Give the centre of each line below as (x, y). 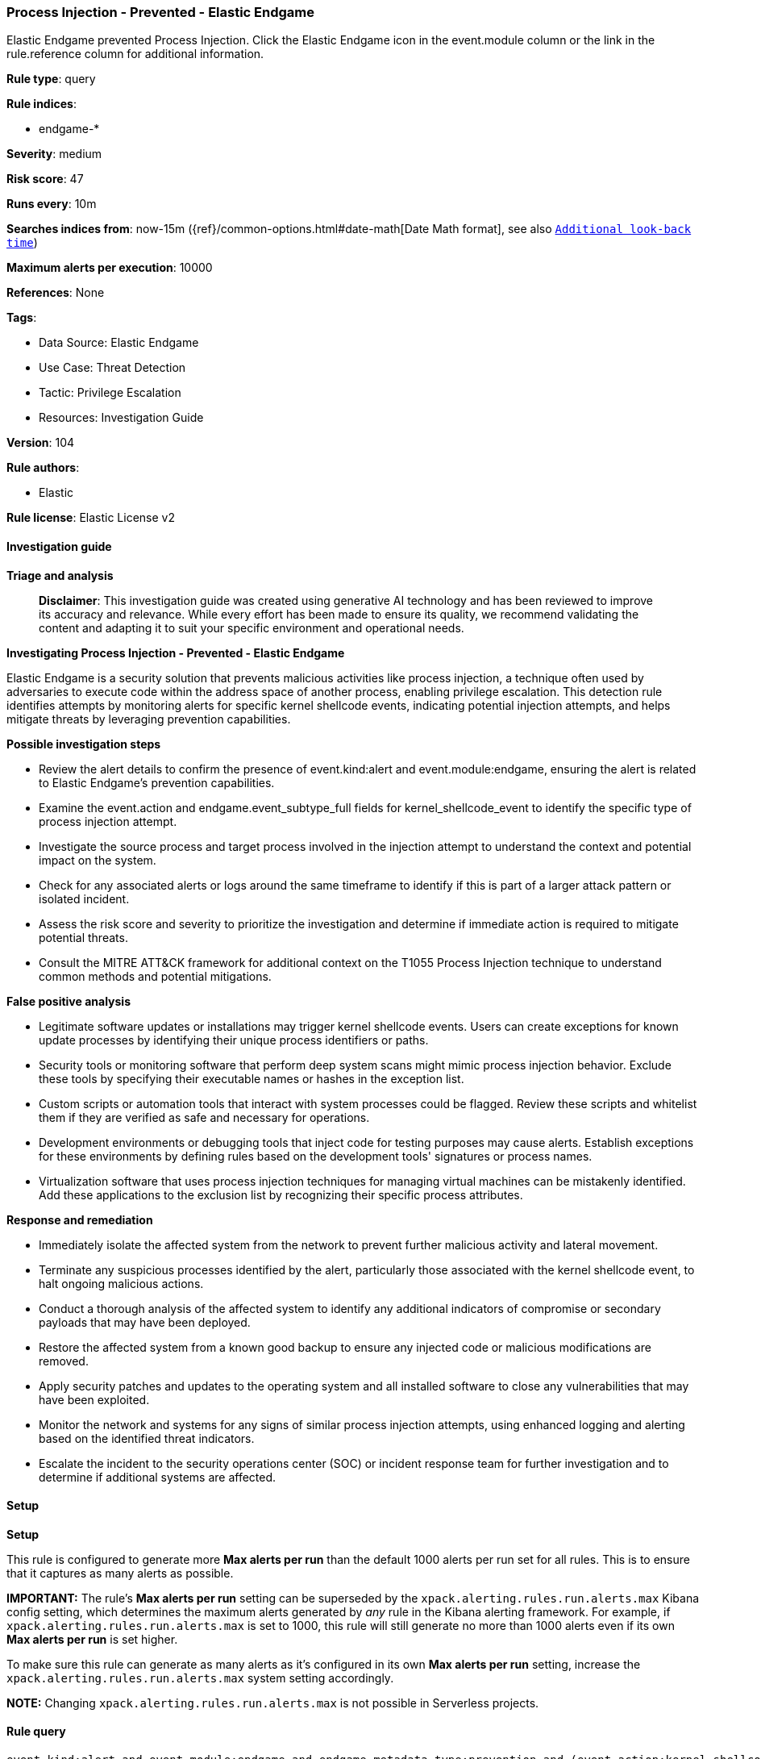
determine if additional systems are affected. (158, 1477)
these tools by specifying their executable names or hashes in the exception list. (252, 1078)
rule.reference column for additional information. (135, 54)
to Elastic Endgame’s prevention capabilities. (157, 782)
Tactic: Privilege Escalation (110, 393)
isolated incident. (84, 898)
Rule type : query (51, 79)
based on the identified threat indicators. (147, 1438)
